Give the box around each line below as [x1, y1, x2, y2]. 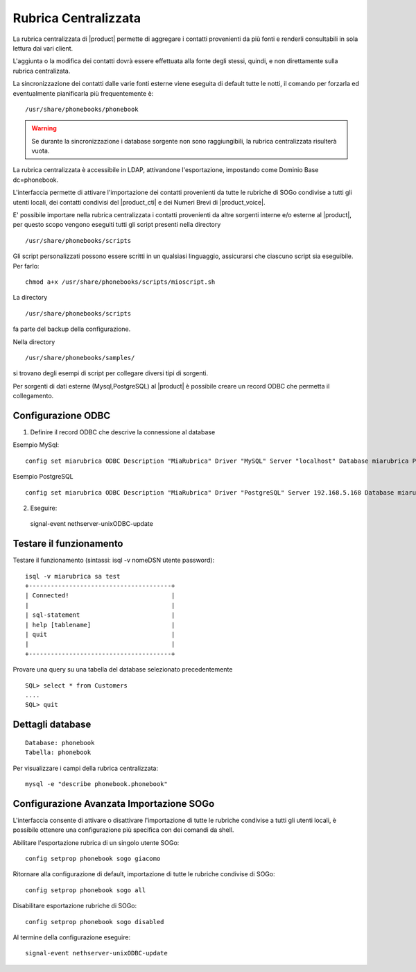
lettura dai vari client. [12, 44, 73, 52]
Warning [31, 124, 57, 133]
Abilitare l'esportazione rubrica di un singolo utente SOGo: [12, 838, 180, 846]
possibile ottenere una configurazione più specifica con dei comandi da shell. [12, 826, 234, 834]
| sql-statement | [25, 611, 175, 619]
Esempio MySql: [12, 441, 60, 449]
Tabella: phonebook [25, 749, 92, 756]
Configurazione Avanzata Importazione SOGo [12, 798, 215, 810]
